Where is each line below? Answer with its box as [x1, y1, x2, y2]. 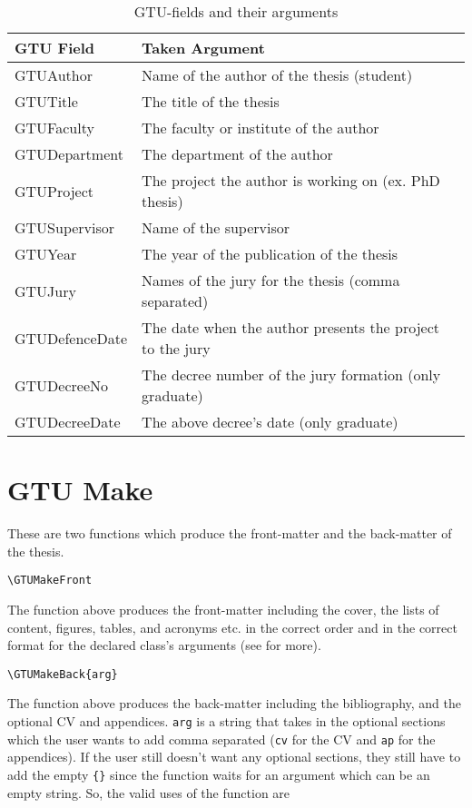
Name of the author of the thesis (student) [142, 64, 413, 85]
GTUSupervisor [15, 217, 115, 238]
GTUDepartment [15, 143, 123, 164]
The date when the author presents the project [142, 317, 439, 338]
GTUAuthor [15, 64, 93, 85]
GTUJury [15, 280, 76, 301]
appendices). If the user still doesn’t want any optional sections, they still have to [7, 747, 461, 766]
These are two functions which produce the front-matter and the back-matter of [7, 524, 452, 543]
